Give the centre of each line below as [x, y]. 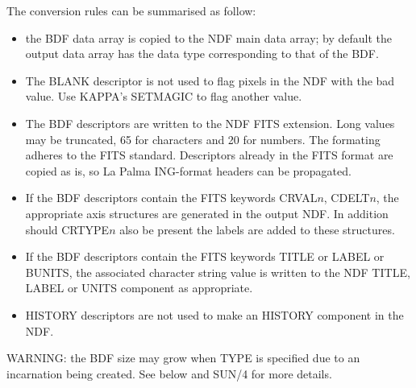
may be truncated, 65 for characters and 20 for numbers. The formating [203, 139]
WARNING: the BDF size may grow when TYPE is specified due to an [183, 358]
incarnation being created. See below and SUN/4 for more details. [169, 373]
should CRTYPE [67, 229]
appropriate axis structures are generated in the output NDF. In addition [207, 213]
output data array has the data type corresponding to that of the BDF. [202, 54]
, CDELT [347, 198]
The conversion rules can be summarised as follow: [131, 10]
